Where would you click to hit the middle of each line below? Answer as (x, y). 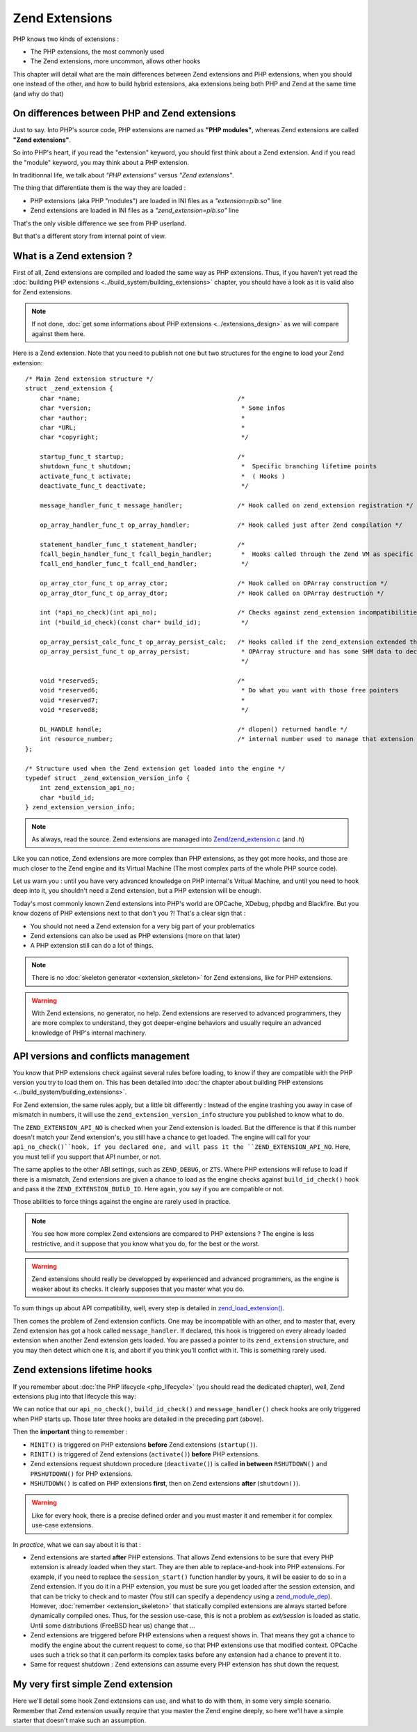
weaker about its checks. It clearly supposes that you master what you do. (138, 1289)
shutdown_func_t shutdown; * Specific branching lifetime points (208, 467)
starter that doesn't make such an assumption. (79, 1721)
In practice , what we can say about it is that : (77, 1544)
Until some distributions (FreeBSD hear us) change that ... (113, 1626)
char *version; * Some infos (162, 408)
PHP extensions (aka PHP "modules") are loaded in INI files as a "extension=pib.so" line (156, 200)
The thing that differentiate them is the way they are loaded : (99, 188)
